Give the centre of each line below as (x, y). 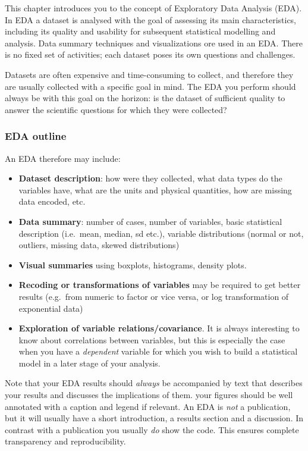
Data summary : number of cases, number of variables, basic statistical (150, 221)
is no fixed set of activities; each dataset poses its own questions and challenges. (150, 54)
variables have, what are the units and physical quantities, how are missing (155, 190)
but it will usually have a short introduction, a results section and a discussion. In (154, 418)
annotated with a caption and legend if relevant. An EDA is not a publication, (148, 406)
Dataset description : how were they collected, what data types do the (150, 178)
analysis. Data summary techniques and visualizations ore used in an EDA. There (154, 43)
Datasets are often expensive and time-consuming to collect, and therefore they (149, 74)
